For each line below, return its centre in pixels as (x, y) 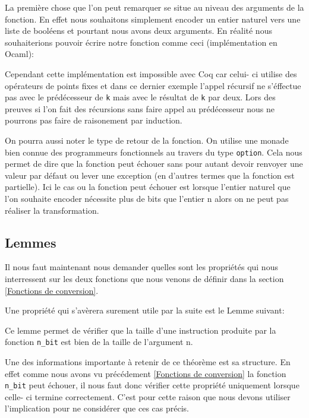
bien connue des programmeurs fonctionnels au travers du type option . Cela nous (154, 152)
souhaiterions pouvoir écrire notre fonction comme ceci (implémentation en (141, 42)
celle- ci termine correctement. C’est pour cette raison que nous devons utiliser (148, 396)
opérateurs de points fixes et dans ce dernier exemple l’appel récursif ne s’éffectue (153, 85)
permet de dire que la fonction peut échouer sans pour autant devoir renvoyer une (154, 164)
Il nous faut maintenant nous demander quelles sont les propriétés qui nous (141, 267)
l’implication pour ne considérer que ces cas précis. (97, 408)
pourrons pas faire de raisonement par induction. (94, 120)
